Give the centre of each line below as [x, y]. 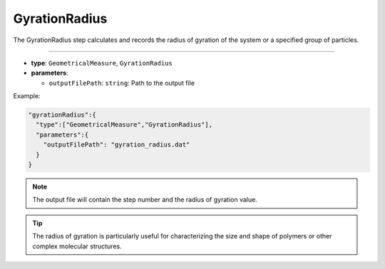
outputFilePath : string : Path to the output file [122, 83]
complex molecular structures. [77, 246]
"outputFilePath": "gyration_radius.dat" [117, 145]
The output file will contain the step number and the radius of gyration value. [145, 200]
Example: [27, 96]
